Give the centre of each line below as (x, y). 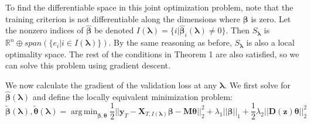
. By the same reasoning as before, (170, 42)
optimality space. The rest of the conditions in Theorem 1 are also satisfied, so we (152, 54)
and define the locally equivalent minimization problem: (132, 96)
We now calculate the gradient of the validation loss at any (111, 85)
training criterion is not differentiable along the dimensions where (123, 18)
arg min (84, 111)
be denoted (114, 30)
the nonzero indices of (45, 30)
